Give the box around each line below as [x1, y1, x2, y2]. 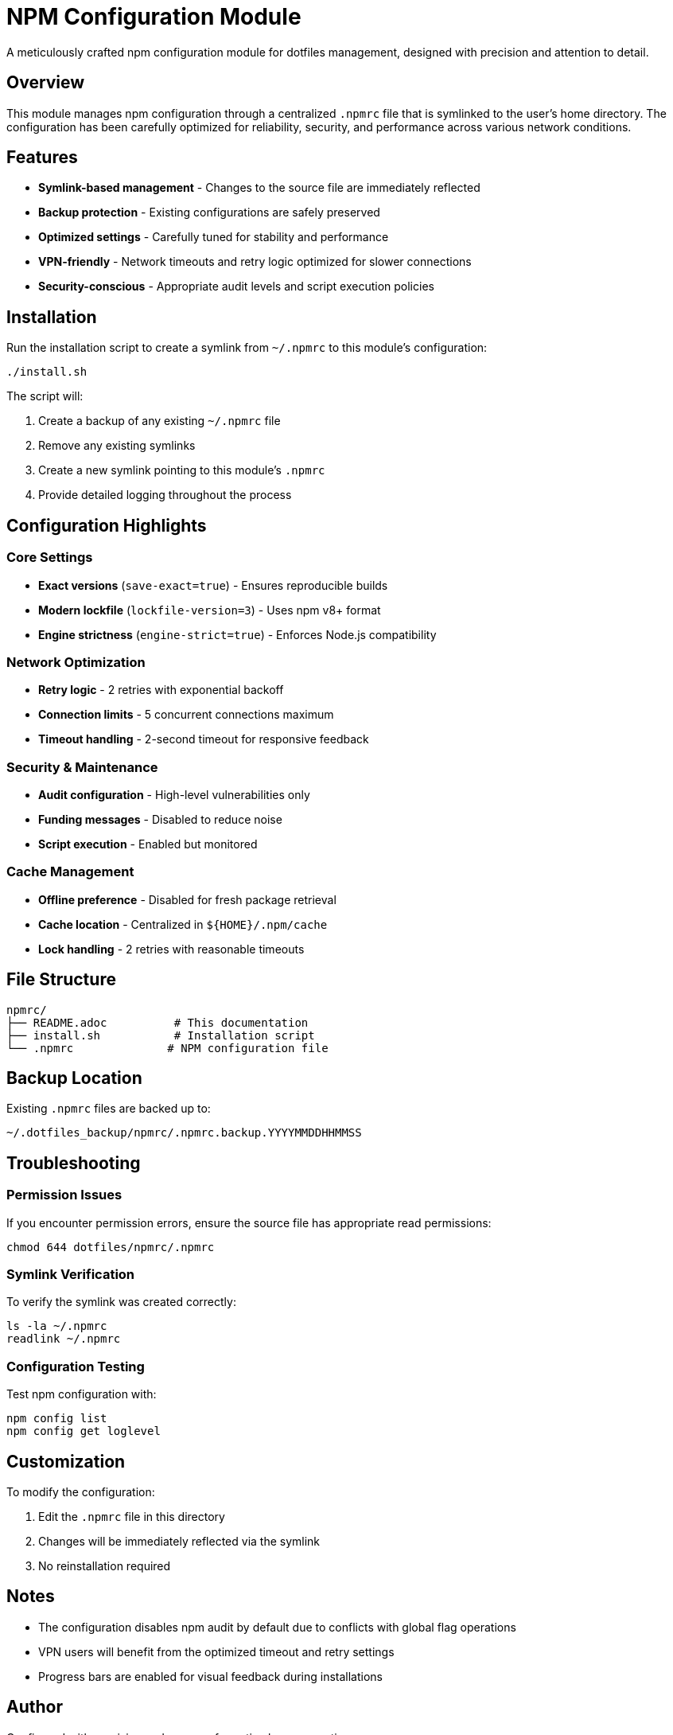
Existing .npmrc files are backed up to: [6, 1101, 211, 1116]
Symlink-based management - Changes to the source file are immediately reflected [38, 181, 480, 195]
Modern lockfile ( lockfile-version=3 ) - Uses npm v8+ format [38, 602, 381, 617]
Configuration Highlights [6, 515, 207, 536]
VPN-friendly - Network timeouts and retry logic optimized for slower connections [38, 255, 472, 269]
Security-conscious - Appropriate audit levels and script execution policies [38, 279, 434, 294]
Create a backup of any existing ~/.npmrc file [38, 414, 281, 428]
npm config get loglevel [6, 1425, 161, 1438]
